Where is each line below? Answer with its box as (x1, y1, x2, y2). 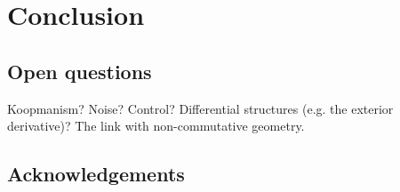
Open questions (7, 57, 152, 84)
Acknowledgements (7, 160, 185, 188)
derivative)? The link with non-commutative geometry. (7, 116, 305, 135)
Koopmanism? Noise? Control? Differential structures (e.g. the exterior (7, 99, 394, 117)
